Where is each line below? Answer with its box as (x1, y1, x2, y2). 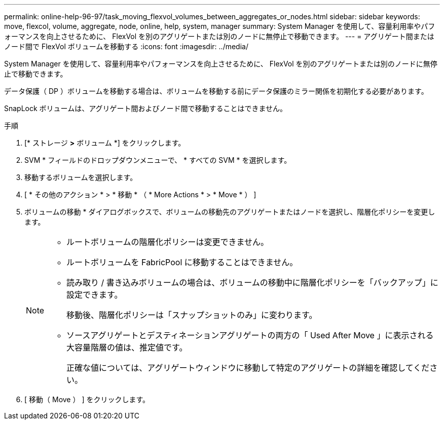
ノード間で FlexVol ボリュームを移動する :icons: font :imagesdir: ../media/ (4, 42, 248, 51)
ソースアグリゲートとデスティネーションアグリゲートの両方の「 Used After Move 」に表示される (66, 330, 434, 340)
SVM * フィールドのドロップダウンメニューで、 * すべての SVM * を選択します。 (24, 156, 291, 164)
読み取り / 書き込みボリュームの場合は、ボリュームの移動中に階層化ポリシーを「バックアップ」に (66, 277, 438, 288)
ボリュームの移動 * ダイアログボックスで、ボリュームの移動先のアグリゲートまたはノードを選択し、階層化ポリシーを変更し (24, 207, 435, 216)
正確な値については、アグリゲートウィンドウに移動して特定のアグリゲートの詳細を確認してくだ (66, 363, 430, 373)
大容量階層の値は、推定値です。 (66, 342, 188, 352)
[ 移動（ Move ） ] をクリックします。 (24, 395, 150, 404)
